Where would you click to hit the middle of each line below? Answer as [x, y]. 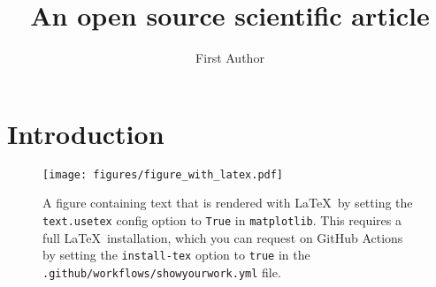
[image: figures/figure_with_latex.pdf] [163, 174]
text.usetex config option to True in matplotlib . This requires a [222, 219]
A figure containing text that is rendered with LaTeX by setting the [228, 203]
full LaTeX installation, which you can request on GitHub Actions [223, 237]
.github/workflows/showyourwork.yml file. [162, 272]
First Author [230, 58]
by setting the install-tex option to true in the [176, 255]
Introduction [86, 133]
